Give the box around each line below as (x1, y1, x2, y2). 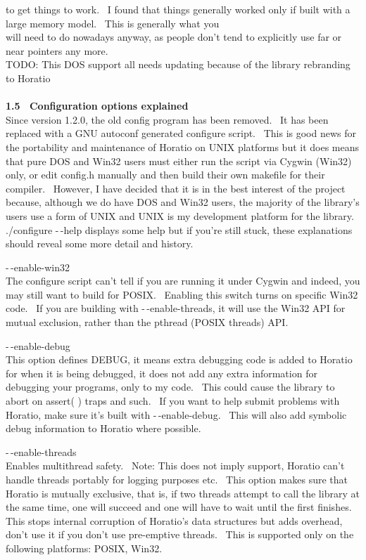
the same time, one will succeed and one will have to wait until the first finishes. (6, 500, 352, 514)
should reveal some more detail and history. (6, 236, 194, 251)
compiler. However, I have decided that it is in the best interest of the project (6, 181, 346, 195)
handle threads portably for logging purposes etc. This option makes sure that (6, 472, 348, 486)
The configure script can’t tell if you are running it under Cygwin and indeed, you (6, 273, 360, 288)
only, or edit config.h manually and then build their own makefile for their (6, 167, 325, 182)
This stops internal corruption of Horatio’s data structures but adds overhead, (6, 513, 343, 528)
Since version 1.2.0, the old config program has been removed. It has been (6, 112, 329, 126)
